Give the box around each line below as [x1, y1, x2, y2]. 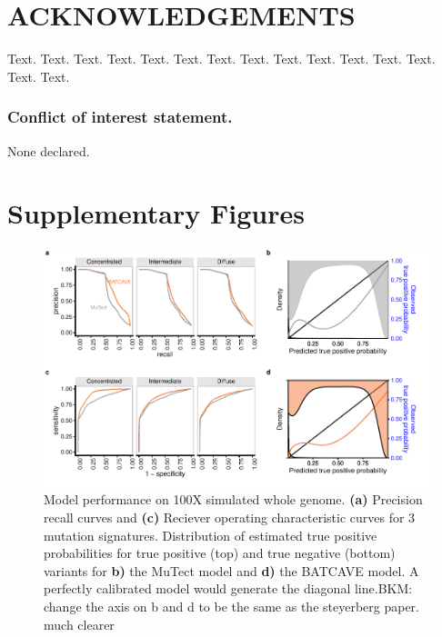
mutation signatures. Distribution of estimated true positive [44, 525, 377, 544]
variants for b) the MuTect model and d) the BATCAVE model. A [44, 561, 419, 580]
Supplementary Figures [7, 194, 305, 232]
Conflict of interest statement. [7, 105, 233, 128]
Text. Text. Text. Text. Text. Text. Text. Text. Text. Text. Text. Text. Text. [7, 49, 436, 68]
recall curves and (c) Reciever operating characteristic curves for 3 [44, 507, 416, 526]
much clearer [44, 614, 115, 633]
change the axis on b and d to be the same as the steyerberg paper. [44, 596, 419, 615]
